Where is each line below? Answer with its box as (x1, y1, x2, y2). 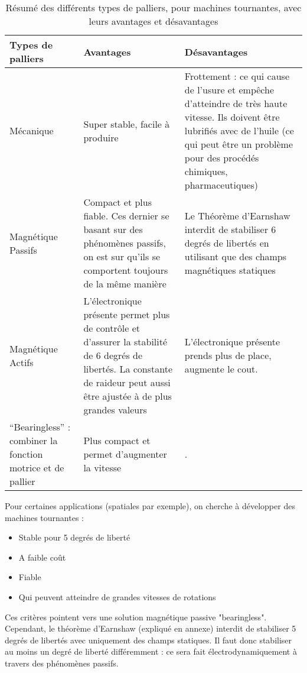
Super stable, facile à (83, 117, 170, 131)
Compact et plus (83, 195, 152, 209)
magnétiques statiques (184, 263, 276, 277)
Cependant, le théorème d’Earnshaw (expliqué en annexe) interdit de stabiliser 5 (5, 622, 296, 635)
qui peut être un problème (184, 137, 293, 151)
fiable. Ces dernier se (83, 209, 169, 222)
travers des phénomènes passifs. (5, 656, 119, 669)
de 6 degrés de (83, 348, 143, 362)
